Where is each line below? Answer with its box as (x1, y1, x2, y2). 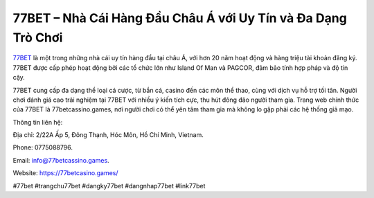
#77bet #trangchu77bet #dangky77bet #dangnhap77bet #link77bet (12, 181, 206, 190)
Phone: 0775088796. (12, 143, 73, 152)
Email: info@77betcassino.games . (12, 156, 110, 164)
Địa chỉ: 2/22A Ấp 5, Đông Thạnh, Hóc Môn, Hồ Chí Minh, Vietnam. (12, 131, 204, 139)
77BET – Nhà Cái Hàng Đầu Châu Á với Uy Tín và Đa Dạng (12, 10, 348, 26)
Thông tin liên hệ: (12, 118, 63, 126)
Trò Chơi (12, 30, 63, 45)
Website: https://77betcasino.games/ (12, 169, 118, 177)
